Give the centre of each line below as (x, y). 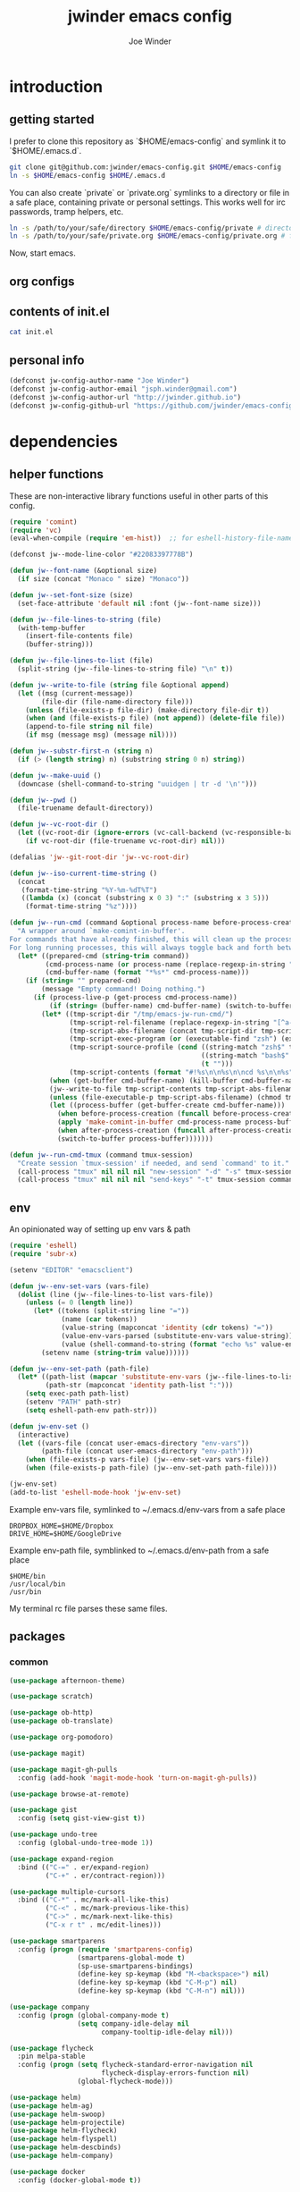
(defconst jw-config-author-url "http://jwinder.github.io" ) (125, 397)
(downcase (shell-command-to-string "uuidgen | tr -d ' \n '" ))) (137, 784)
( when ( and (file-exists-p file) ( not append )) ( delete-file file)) (155, 718)
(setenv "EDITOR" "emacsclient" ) (71, 1270)
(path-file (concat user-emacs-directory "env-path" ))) (147, 1451)
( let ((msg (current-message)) (75, 693)
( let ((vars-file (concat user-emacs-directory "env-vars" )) (133, 1443)
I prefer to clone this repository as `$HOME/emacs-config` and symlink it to (148, 141)
